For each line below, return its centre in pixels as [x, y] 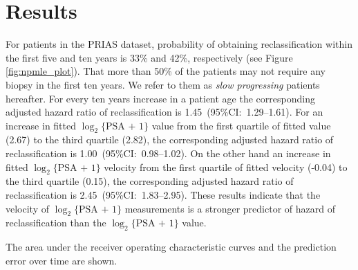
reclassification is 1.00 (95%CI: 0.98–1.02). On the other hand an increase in [168, 153]
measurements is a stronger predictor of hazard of [230, 208]
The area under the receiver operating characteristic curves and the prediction [171, 247]
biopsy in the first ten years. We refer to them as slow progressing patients [163, 84]
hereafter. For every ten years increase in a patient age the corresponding [160, 98]
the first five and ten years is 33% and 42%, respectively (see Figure [149, 57]
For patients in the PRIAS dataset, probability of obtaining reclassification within [179, 44]
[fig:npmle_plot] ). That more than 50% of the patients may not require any [166, 71]
